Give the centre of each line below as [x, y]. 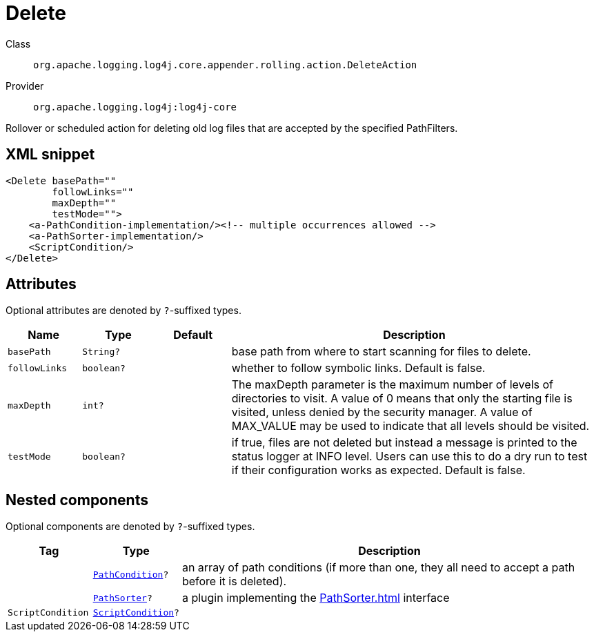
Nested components [77, 500]
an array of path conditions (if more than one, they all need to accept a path [378, 568]
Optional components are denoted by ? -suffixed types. [130, 527]
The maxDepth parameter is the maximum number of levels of [392, 385]
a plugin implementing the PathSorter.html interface [316, 598]
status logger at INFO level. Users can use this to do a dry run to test [409, 457]
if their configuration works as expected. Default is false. [378, 470]
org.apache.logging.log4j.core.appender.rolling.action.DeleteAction [225, 65]
